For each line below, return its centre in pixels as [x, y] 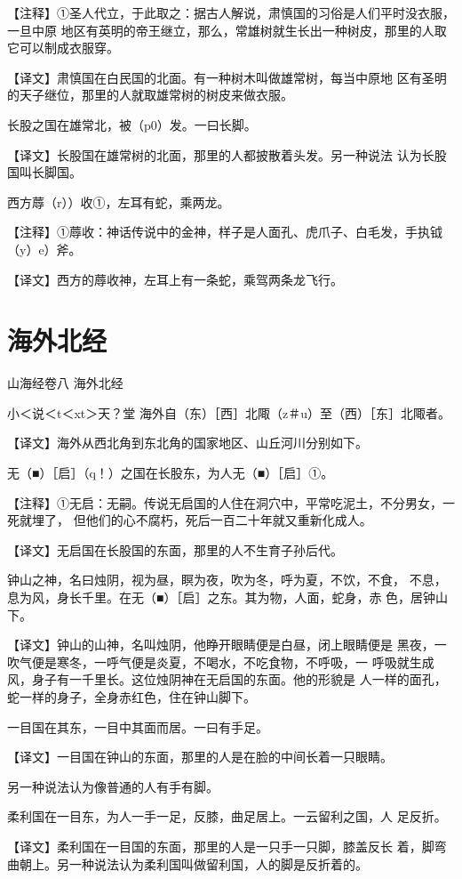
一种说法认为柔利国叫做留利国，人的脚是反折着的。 [218, 863]
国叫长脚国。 [44, 172]
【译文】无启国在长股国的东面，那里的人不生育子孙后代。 [175, 549]
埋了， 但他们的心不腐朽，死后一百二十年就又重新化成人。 [202, 520]
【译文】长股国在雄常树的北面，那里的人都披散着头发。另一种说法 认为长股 [227, 154]
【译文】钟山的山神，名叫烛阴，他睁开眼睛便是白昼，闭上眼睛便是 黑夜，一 [227, 645]
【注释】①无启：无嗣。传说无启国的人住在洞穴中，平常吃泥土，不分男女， [225, 502]
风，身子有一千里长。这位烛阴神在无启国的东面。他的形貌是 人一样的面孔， [227, 679]
